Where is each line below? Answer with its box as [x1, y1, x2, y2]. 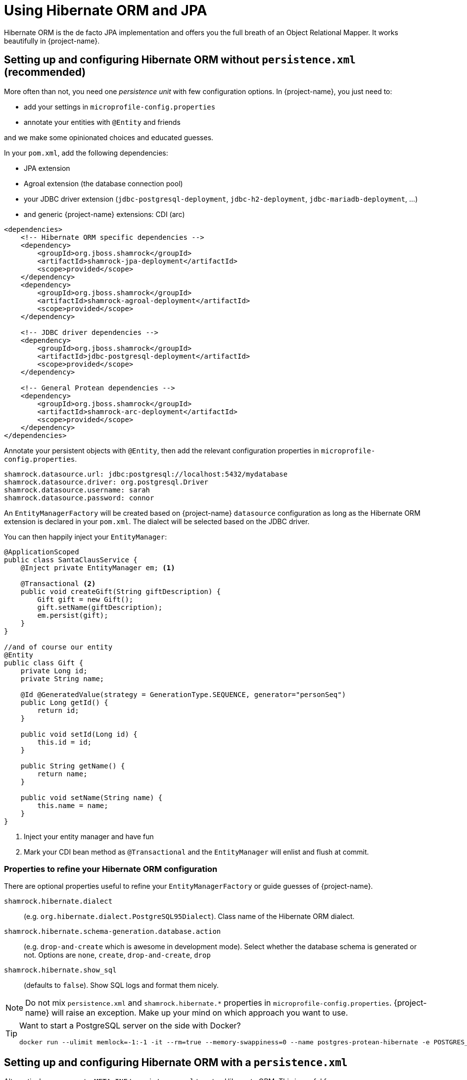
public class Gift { [4, 658, 84, 667]
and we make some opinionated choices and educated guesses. [4, 133, 214, 142]
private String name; [20, 674, 104, 683]
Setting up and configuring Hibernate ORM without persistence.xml [4, 54, 356, 66]
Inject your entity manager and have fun [24, 832, 154, 841]
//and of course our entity [4, 643, 113, 651]
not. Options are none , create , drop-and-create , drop [24, 951, 211, 960]
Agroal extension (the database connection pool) [24, 179, 183, 188]
